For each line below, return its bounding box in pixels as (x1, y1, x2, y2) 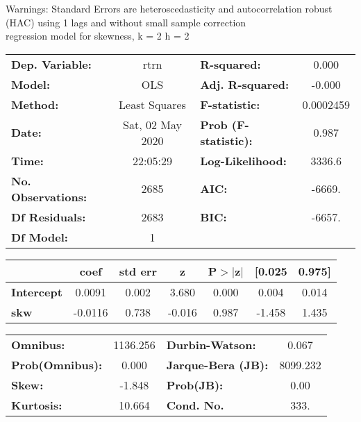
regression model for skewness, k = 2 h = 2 (6, 28, 190, 43)
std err (119, 262, 157, 279)
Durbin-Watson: (166, 336, 256, 353)
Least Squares (119, 96, 186, 112)
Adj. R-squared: (200, 76, 289, 92)
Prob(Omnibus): (11, 356, 103, 373)
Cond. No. (166, 396, 224, 413)
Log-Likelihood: (200, 152, 287, 169)
